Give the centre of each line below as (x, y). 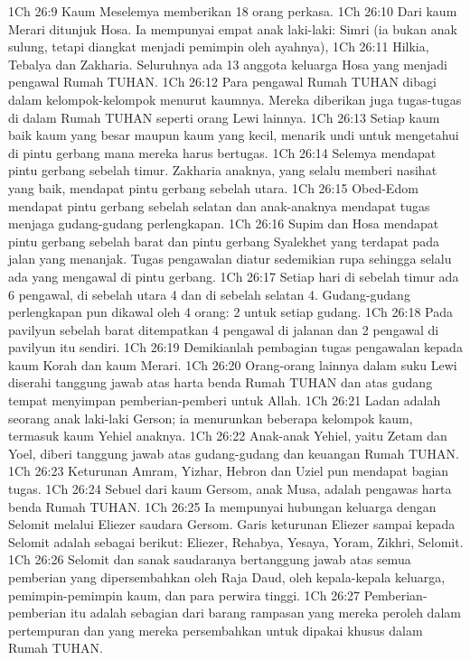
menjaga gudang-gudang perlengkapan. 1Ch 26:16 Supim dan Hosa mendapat (224, 223)
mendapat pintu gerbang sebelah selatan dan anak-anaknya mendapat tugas (219, 205)
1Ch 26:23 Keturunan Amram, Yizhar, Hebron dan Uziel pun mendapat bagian (229, 471)
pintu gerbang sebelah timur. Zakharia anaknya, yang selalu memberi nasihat (223, 170)
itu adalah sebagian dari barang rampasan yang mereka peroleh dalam (265, 613)
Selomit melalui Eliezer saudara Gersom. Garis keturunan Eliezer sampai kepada (232, 524)
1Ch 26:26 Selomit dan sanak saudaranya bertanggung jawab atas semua (210, 559)
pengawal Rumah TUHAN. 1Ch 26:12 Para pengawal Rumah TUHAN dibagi (222, 82)
